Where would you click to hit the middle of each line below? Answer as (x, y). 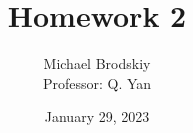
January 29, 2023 (97, 116)
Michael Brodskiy (97, 63)
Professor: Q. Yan (97, 82)
